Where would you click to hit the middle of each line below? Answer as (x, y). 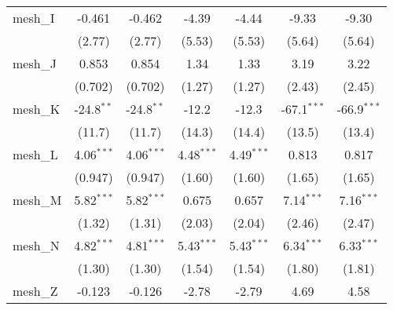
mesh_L (35, 154)
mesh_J (35, 63)
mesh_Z (35, 291)
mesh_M (37, 200)
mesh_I (34, 18)
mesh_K (37, 109)
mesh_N (36, 245)
